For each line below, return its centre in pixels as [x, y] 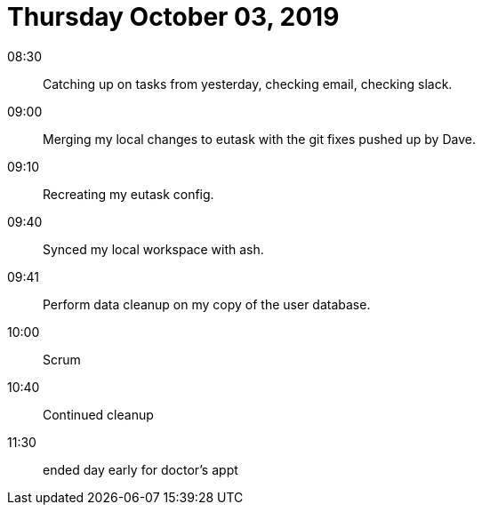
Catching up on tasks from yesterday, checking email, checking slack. [248, 84]
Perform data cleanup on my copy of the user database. [207, 304]
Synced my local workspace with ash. [153, 249]
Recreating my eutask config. [129, 194]
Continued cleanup [98, 414]
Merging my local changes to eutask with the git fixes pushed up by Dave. [259, 139]
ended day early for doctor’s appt [141, 469]
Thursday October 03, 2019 [173, 17]
